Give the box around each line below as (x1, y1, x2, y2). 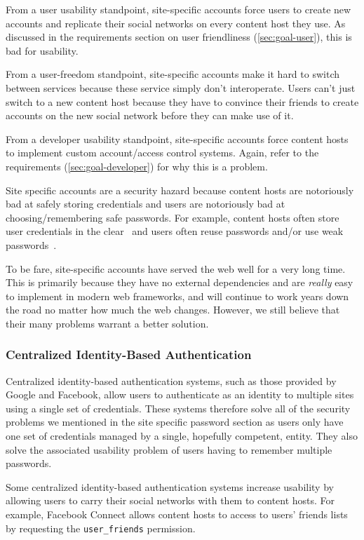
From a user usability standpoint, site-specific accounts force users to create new (6, 2, 351, 16)
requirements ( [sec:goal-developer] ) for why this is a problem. (6, 158, 268, 173)
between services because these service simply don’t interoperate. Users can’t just (6, 80, 356, 95)
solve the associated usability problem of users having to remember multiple (6, 442, 332, 457)
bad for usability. (6, 43, 79, 58)
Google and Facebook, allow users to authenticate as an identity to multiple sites (6, 387, 354, 402)
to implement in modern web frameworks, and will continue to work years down (6, 288, 349, 303)
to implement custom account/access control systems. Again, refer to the (6, 145, 319, 160)
